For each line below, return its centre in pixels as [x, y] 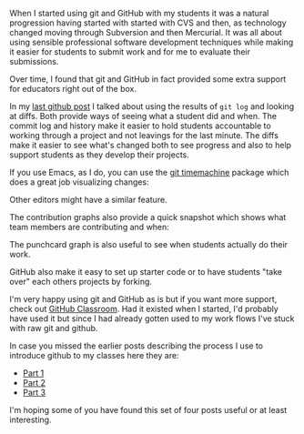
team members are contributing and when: [90, 227]
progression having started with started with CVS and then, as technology [148, 23]
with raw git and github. [54, 328]
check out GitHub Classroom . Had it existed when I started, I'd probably [144, 309]
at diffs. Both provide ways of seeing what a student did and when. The [143, 116]
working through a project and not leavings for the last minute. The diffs [144, 135]
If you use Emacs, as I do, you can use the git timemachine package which [149, 172]
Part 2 [34, 383]
